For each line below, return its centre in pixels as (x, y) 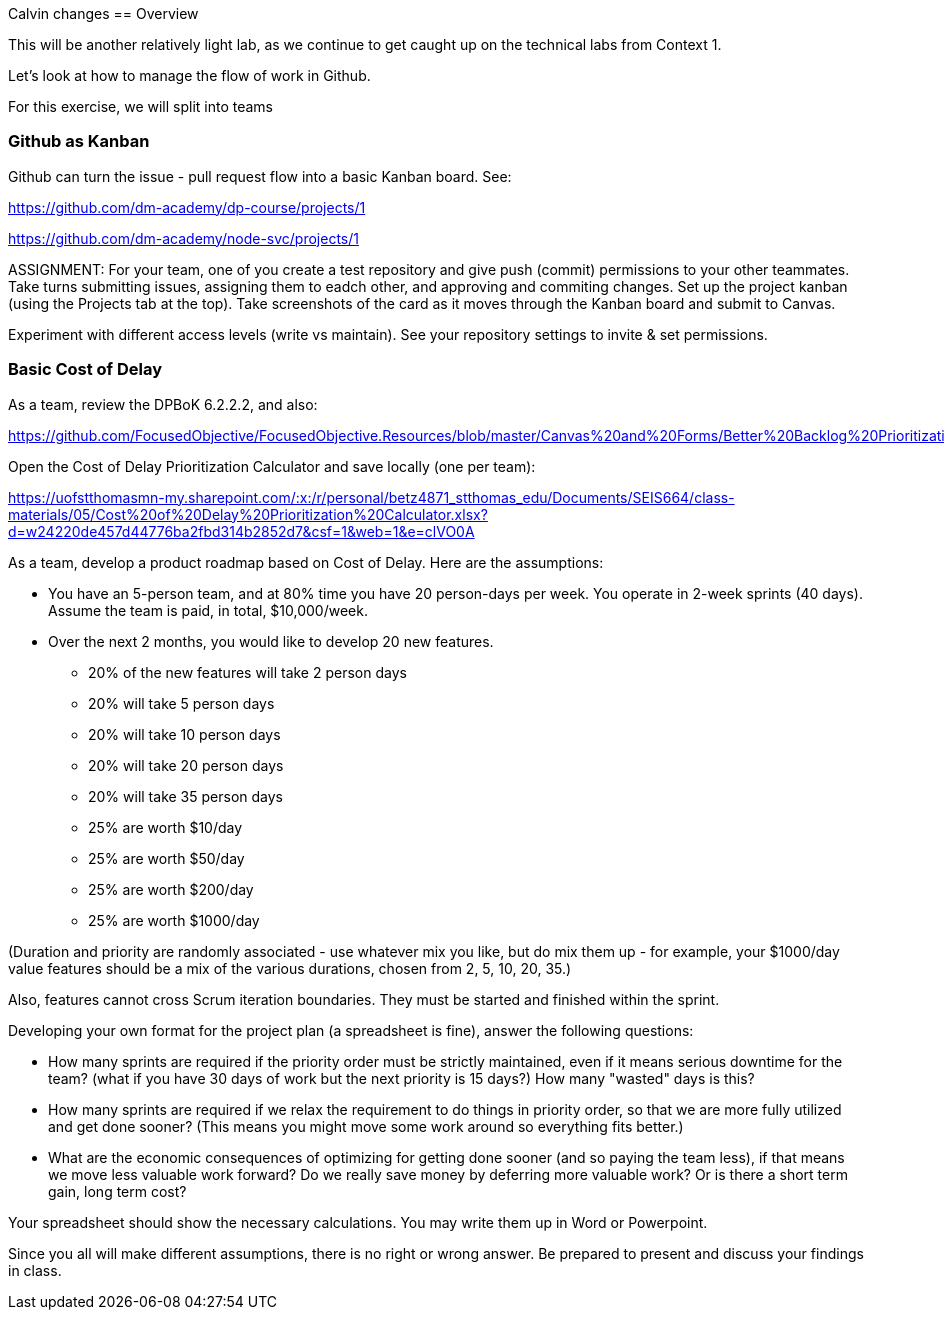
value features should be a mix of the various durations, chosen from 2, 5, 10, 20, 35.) (290, 968)
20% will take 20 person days (186, 765)
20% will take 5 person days (181, 703)
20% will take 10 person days (184, 734)
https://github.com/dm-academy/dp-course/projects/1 (187, 207)
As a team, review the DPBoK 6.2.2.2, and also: (163, 404)
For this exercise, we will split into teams (141, 106)
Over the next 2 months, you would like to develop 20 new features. (271, 641)
